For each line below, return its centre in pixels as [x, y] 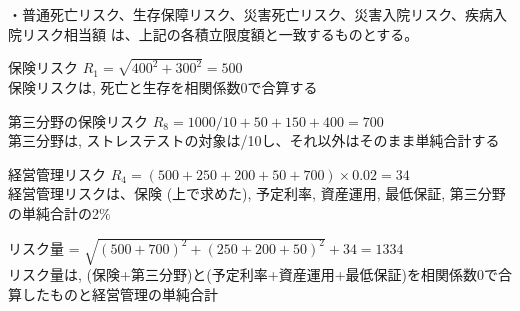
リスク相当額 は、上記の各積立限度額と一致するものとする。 [220, 33]
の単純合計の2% [59, 213]
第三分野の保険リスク [78, 120]
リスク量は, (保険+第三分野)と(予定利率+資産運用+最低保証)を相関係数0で [253, 274]
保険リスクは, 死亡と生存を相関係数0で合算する [163, 87]
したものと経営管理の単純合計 [119, 293]
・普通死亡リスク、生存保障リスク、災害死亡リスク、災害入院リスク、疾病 [250, 14]
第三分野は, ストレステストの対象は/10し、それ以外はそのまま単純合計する [254, 140]
